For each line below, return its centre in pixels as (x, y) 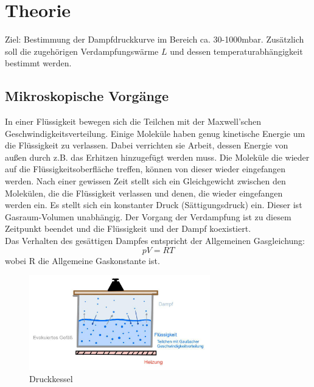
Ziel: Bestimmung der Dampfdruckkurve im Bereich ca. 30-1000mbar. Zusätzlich (155, 39)
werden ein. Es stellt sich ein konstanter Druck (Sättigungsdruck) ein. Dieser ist (154, 205)
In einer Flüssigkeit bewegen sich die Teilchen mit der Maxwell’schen (133, 121)
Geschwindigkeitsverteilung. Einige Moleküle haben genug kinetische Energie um (155, 133)
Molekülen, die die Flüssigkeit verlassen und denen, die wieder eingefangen (144, 193)
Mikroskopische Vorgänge (87, 96)
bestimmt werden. (38, 63)
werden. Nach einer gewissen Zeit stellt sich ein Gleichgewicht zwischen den (145, 181)
